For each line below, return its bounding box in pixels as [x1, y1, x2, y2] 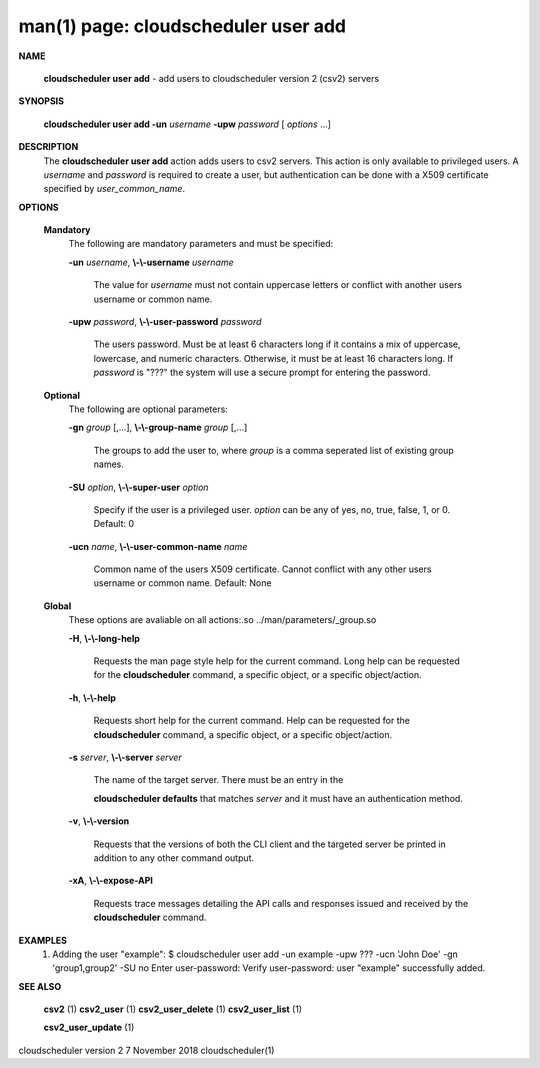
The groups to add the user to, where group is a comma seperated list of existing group [93, 444, 454, 456]
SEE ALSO [18, 980, 62, 992]
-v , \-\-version [68, 815, 130, 827]
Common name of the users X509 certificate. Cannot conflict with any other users [93, 563, 432, 575]
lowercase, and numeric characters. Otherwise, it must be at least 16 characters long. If [93, 352, 454, 364]
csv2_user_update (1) [43, 1021, 135, 1034]
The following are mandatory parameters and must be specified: [68, 238, 334, 250]
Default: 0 [93, 518, 135, 530]
